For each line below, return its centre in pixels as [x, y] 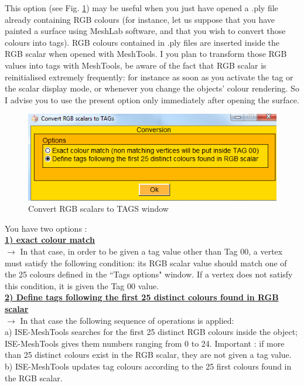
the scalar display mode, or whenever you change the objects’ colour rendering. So [152, 88]
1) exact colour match [50, 240]
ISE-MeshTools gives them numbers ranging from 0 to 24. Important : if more [145, 343]
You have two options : [46, 228]
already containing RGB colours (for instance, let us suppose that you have [140, 19]
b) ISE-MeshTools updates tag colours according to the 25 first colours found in [148, 366]
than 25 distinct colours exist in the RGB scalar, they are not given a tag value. [148, 355]
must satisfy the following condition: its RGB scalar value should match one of [146, 263]
